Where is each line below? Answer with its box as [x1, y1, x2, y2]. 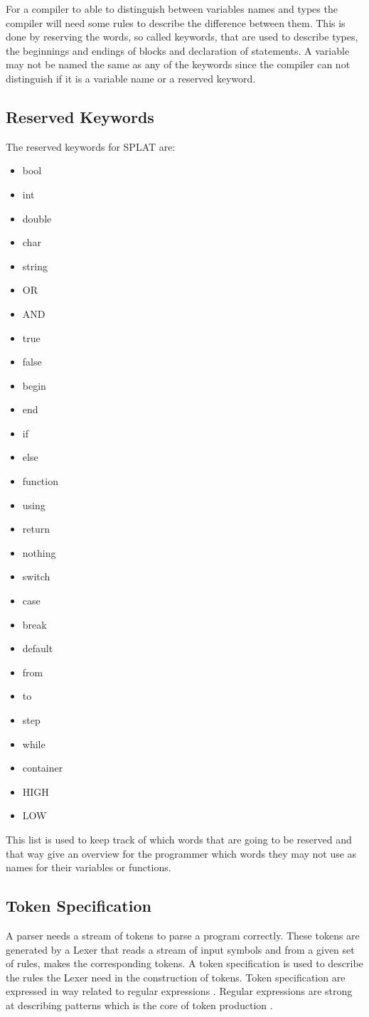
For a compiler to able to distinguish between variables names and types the [6, 1, 338, 16]
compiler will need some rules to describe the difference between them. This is [6, 15, 346, 30]
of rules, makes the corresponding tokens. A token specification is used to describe [6, 956, 363, 971]
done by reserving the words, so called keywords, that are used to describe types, [6, 29, 358, 44]
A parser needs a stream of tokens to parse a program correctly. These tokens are [6, 927, 360, 942]
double [22, 211, 52, 225]
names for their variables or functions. [6, 860, 171, 875]
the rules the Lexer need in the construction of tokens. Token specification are [6, 969, 346, 984]
